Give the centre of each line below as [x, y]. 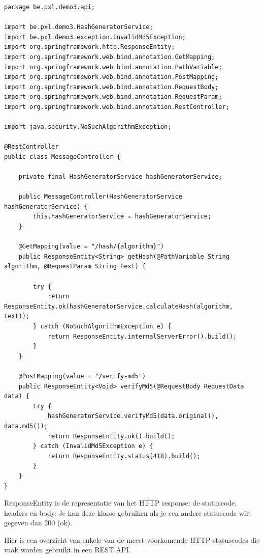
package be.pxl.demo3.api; [49, 7]
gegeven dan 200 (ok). [38, 523]
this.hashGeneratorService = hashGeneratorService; [122, 217]
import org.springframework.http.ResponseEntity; [90, 47]
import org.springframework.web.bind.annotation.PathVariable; [113, 67]
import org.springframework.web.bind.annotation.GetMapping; [110, 57]
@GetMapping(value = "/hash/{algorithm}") [91, 247]
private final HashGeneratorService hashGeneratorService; [120, 177]
